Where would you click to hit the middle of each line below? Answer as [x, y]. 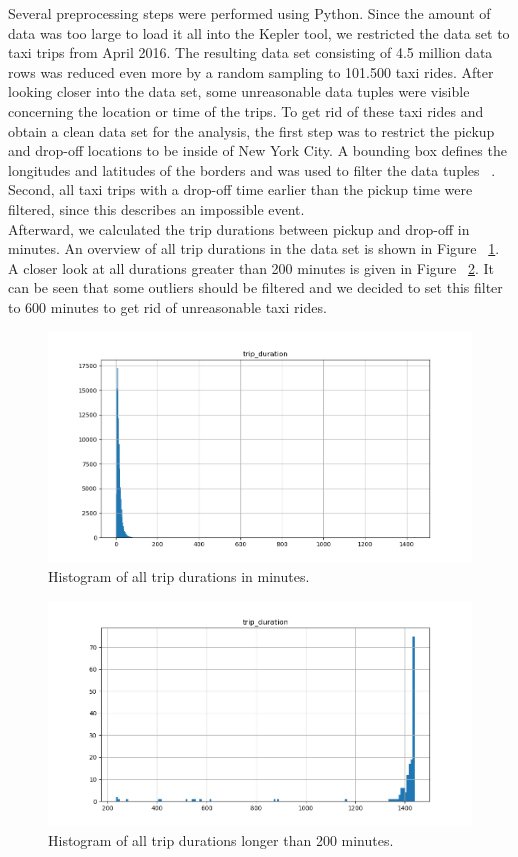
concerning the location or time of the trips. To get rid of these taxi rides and [246, 110]
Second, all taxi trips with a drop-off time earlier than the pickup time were [240, 189]
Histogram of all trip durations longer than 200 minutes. [221, 839]
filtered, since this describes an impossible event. [156, 208]
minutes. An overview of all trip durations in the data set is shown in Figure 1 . [254, 248]
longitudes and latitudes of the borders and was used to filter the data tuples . [252, 169]
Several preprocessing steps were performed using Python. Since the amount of [249, 13]
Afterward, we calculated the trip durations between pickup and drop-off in [239, 228]
